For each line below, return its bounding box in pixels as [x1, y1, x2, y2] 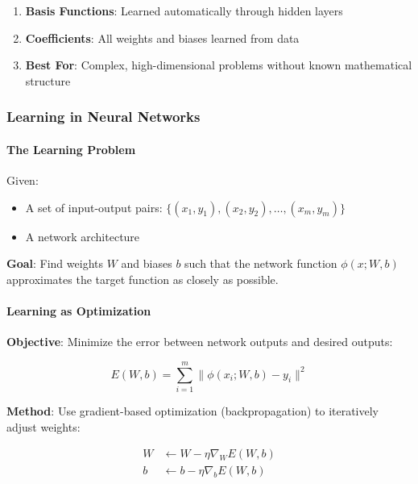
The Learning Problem [6, 140, 136, 157]
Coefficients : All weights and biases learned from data [25, 29, 300, 46]
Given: [6, 172, 39, 189]
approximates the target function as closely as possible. [6, 270, 279, 287]
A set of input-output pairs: [25, 198, 163, 215]
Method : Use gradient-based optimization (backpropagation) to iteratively [6, 402, 379, 419]
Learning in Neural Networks [6, 106, 201, 127]
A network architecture [25, 227, 140, 244]
